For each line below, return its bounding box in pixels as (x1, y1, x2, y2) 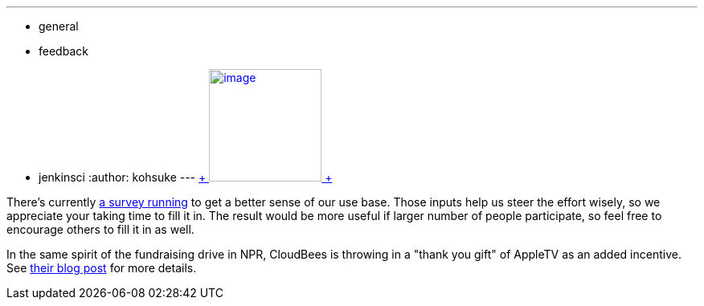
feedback (39, 44, 88, 58)
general (39, 19, 79, 33)
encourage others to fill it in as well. (6, 222, 194, 236)
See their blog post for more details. (6, 261, 197, 275)
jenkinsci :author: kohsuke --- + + (39, 170, 333, 184)
